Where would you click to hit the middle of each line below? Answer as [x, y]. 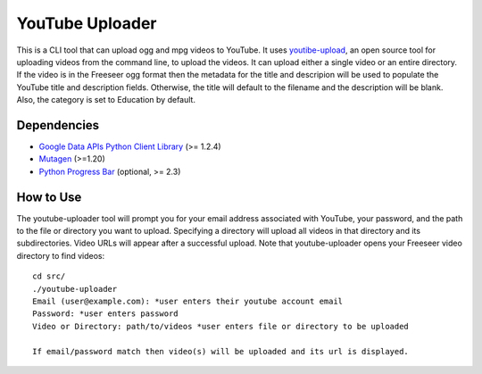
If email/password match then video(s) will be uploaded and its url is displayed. [221, 351]
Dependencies [58, 125]
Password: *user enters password [105, 314]
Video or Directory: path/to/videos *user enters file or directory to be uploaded [221, 326]
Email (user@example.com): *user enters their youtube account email [188, 302]
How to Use [49, 197]
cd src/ [49, 276]
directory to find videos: [61, 255]
